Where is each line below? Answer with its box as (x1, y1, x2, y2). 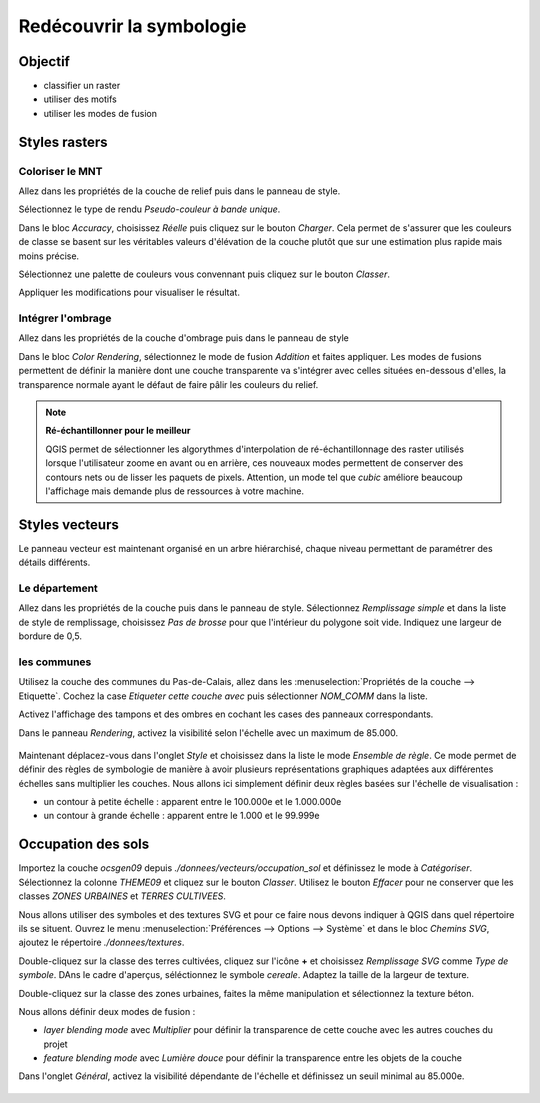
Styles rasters (18, 133, 109, 150)
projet (43, 1038, 69, 1050)
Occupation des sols (18, 836, 150, 853)
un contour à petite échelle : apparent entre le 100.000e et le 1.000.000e (43, 796, 342, 808)
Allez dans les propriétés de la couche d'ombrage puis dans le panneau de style (18, 332, 349, 344)
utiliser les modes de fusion (43, 107, 157, 119)
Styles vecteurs (18, 516, 119, 533)
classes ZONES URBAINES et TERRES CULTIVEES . (18, 890, 227, 902)
